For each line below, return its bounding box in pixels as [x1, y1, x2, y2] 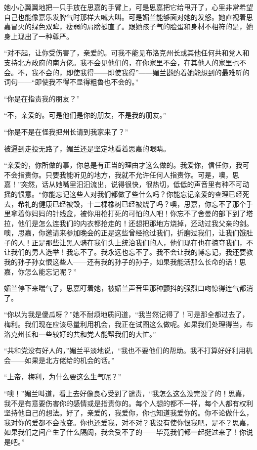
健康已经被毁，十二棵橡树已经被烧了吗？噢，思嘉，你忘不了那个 [38, 198, 246, 209]
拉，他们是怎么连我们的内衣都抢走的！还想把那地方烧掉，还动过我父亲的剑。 [4, 218, 253, 228]
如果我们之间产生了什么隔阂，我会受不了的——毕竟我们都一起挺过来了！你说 [4, 427, 253, 437]
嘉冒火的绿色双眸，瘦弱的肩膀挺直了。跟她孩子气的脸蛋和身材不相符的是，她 [4, 21, 253, 32]
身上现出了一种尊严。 [4, 31, 73, 41]
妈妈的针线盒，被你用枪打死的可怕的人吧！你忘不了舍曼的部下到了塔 [31, 208, 253, 219]
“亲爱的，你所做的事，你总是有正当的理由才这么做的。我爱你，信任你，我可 [4, 160, 250, 170]
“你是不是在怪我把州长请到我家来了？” [4, 126, 128, 136]
